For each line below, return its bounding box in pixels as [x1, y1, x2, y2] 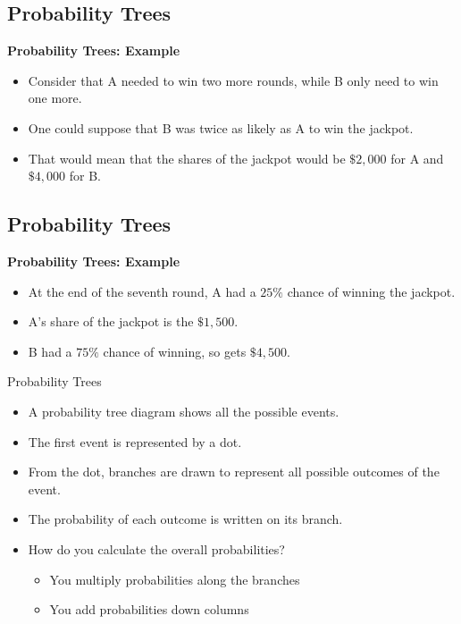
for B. [69, 166, 101, 185]
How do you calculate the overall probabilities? [28, 539, 285, 558]
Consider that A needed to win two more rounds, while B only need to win [28, 71, 439, 89]
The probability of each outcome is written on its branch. [28, 510, 343, 528]
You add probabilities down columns [49, 600, 249, 619]
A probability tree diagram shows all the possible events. [28, 401, 339, 420]
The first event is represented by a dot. [28, 432, 242, 451]
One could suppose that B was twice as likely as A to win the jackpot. [28, 118, 414, 137]
